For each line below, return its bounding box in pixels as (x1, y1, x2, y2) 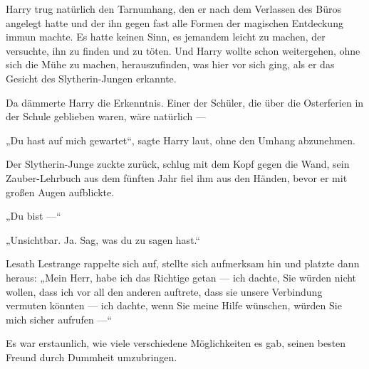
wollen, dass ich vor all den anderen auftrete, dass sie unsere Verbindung (6, 284, 323, 299)
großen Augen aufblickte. (6, 184, 115, 199)
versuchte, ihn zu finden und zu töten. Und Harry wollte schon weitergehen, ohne (6, 43, 360, 58)
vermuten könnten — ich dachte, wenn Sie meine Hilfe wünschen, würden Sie (6, 298, 342, 313)
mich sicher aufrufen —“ (6, 311, 113, 326)
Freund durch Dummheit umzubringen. (6, 349, 177, 364)
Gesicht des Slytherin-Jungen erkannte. (6, 70, 177, 85)
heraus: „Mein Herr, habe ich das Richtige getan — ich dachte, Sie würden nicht (6, 269, 357, 284)
